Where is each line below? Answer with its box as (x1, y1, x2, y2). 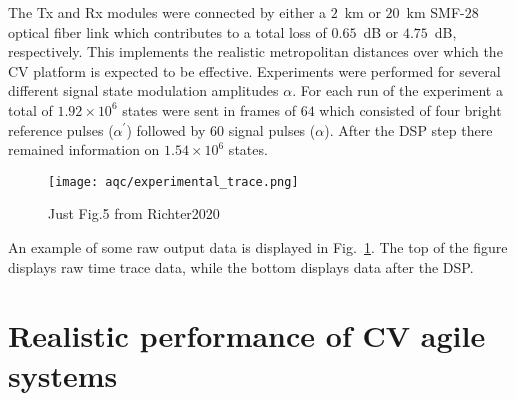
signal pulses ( (228, 119, 316, 140)
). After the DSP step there (324, 119, 493, 140)
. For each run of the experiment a (292, 80, 503, 101)
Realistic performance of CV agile (8, 315, 486, 356)
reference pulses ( (8, 119, 114, 140)
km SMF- (406, 2, 465, 22)
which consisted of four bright (319, 99, 502, 120)
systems (8, 354, 118, 395)
